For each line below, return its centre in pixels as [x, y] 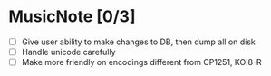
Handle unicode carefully [68, 52]
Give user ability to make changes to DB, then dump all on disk [138, 42]
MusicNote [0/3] [72, 17]
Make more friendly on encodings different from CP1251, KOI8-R [141, 62]
